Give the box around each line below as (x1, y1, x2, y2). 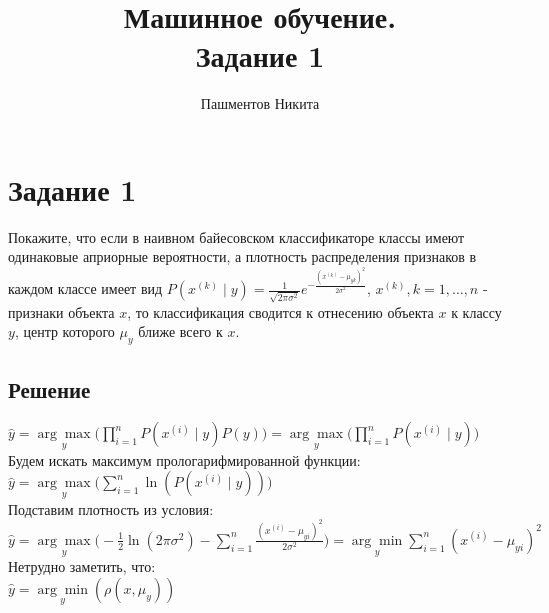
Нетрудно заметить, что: (8, 556, 156, 577)
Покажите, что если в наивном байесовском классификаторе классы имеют (8, 226, 465, 247)
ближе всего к (138, 321, 223, 342)
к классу (451, 301, 502, 322)
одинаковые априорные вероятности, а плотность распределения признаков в (8, 246, 477, 267)
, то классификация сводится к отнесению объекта (127, 301, 434, 322)
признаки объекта (8, 301, 115, 322)
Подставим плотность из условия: (8, 498, 214, 519)
